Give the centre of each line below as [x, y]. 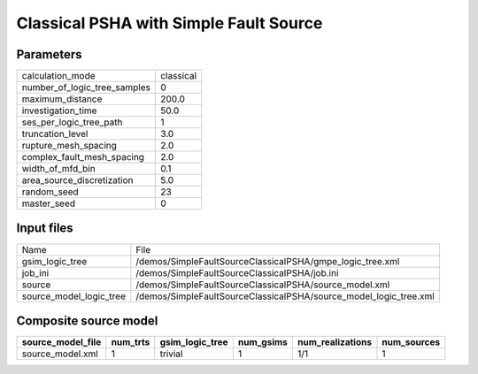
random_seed [50, 192]
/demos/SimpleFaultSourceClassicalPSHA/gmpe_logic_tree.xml [268, 261]
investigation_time [59, 111]
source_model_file [62, 342]
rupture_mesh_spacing [69, 146]
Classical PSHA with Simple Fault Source [170, 23]
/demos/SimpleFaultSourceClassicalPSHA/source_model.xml [263, 285]
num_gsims [262, 342]
